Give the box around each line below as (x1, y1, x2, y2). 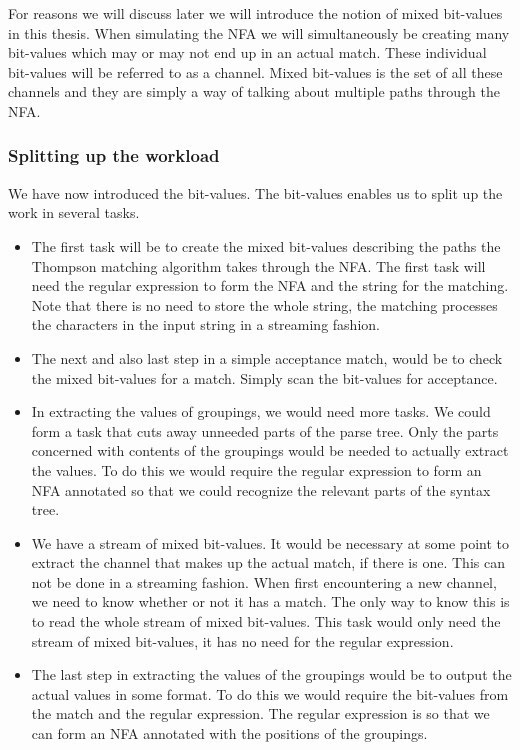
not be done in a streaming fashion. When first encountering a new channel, (31, 571, 497, 592)
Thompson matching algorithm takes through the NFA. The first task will (31, 255, 486, 276)
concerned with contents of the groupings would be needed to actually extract (31, 440, 509, 461)
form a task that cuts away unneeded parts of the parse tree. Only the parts (31, 420, 499, 441)
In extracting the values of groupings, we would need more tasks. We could (31, 401, 491, 422)
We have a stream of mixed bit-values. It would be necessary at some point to (31, 532, 509, 553)
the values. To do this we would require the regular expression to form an (31, 459, 482, 480)
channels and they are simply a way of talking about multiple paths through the (8, 81, 500, 102)
